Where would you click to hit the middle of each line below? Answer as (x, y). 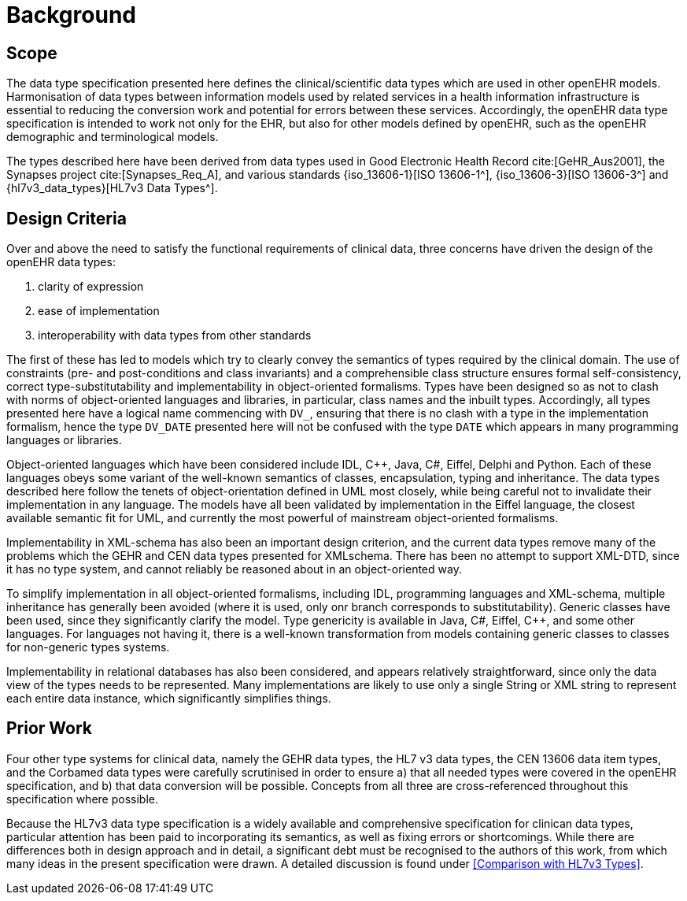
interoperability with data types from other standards (175, 336)
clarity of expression (91, 287)
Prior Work (50, 729)
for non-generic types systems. (88, 647)
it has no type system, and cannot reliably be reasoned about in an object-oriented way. (234, 569)
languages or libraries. (64, 440)
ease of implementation (99, 311)
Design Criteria (66, 218)
